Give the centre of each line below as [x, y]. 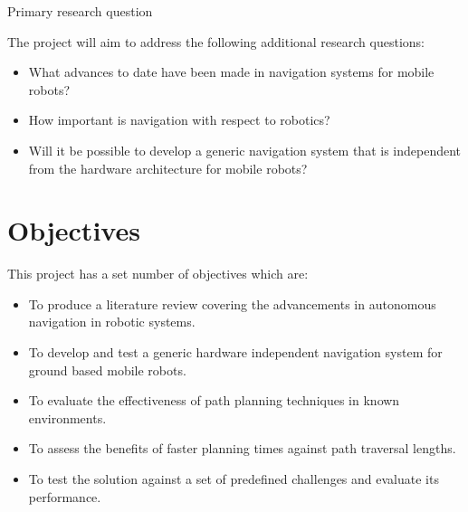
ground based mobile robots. [107, 370]
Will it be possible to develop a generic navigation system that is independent [244, 150]
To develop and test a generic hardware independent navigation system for [235, 352]
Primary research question [80, 11]
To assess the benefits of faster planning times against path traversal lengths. [242, 448]
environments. [67, 417]
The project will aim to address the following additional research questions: [216, 41]
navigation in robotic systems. [112, 322]
